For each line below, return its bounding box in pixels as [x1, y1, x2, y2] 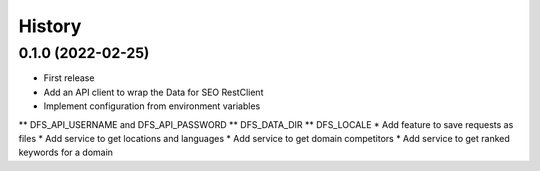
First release [43, 72, 95, 84]
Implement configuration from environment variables [43, 100, 261, 112]
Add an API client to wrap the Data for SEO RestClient [43, 86, 264, 98]
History [18, 15, 82, 37]
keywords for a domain [18, 146, 114, 159]
